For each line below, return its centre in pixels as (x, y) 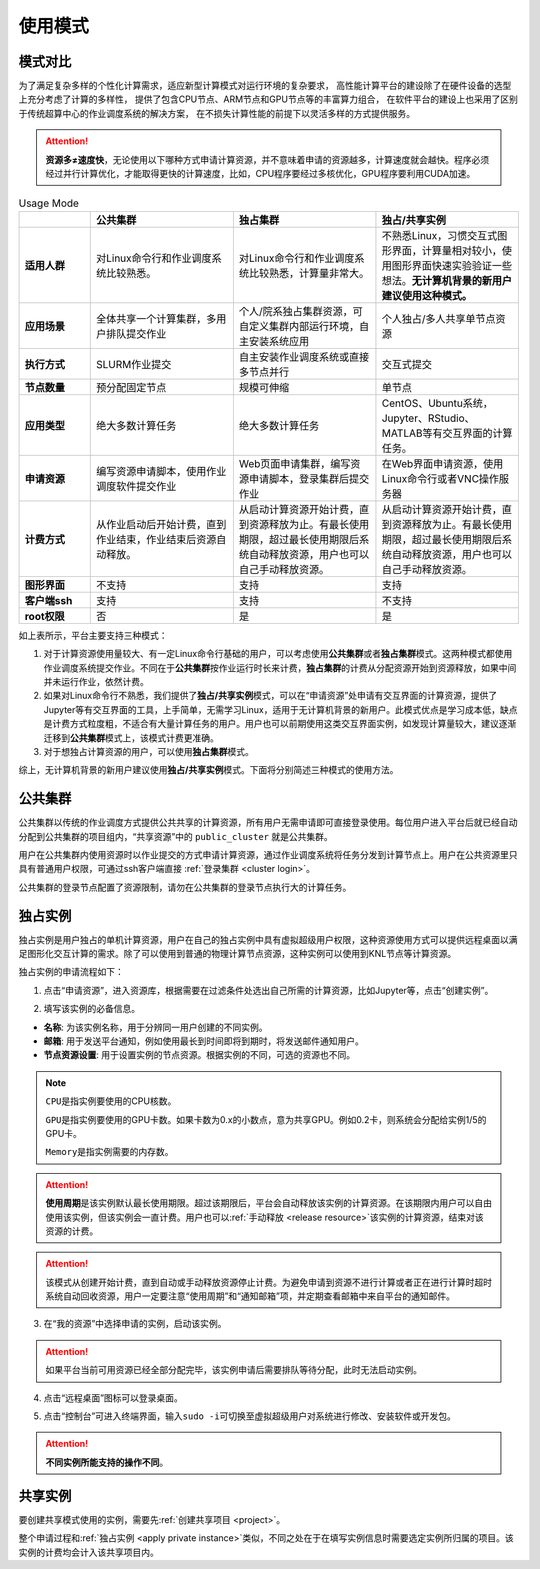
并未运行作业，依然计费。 (96, 681)
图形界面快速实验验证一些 (451, 265)
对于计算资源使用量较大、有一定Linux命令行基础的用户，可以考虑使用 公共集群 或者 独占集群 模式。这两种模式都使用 (278, 654)
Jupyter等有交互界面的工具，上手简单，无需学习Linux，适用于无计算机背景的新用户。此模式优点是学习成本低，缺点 (281, 709)
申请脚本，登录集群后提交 (309, 478)
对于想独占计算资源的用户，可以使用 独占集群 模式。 (148, 751)
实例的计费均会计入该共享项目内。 (88, 1552)
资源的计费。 (72, 1231)
